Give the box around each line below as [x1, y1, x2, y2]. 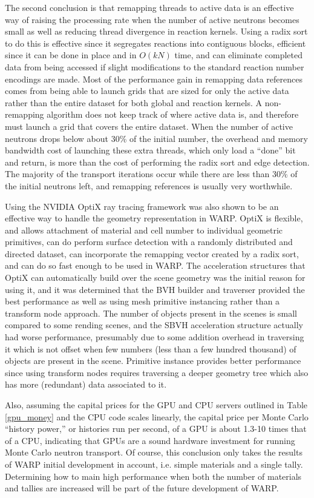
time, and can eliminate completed [174, 49, 303, 61]
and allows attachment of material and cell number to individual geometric [5, 223, 283, 236]
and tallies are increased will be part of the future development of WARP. [5, 482, 279, 494]
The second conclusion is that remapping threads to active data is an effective [5, 1, 294, 13]
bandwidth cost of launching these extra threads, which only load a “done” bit [5, 144, 296, 156]
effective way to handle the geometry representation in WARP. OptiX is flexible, [5, 212, 303, 224]
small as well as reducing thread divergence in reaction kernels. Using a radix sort [5, 25, 308, 38]
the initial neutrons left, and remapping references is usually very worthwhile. [5, 179, 293, 192]
